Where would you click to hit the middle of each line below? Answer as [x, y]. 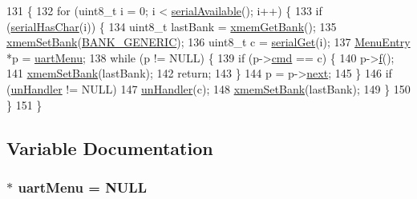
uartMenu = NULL [82, 187]
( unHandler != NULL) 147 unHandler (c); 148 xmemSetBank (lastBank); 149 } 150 [208, 88]
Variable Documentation [110, 147]
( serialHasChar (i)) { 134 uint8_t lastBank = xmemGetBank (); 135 [172, 26]
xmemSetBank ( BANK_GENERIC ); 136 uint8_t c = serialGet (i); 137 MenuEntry [208, 42]
